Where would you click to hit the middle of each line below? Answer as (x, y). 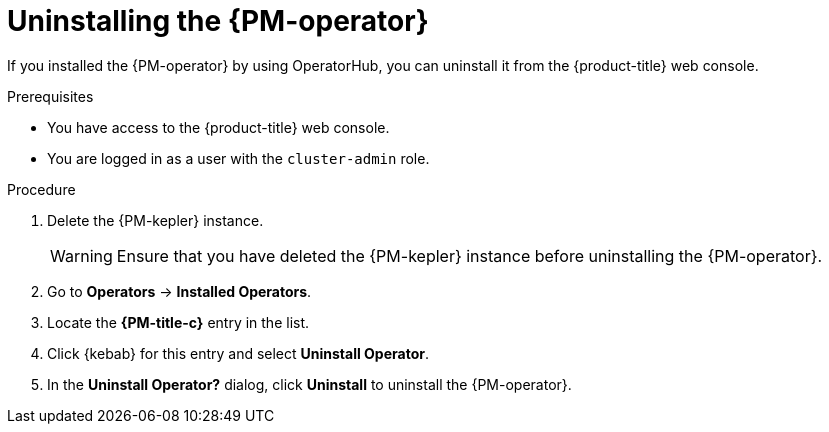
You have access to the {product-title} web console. (218, 127)
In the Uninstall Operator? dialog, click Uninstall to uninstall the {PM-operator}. (309, 384)
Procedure (41, 189)
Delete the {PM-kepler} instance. (155, 220)
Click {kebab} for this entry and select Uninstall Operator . (238, 353)
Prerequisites (50, 96)
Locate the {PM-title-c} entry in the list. (178, 322)
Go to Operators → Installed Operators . (179, 291)
